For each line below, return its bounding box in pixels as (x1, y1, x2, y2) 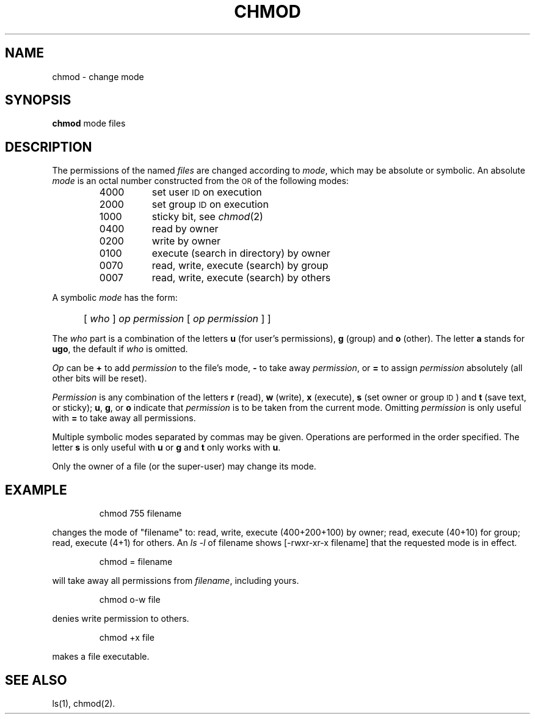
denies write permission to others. (52, 613, 189, 624)
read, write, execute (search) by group (151, 259, 329, 272)
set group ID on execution (151, 198, 269, 211)
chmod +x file (99, 632, 155, 643)
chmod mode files (52, 118, 126, 129)
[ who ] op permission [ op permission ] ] (84, 312, 271, 325)
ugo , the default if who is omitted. (52, 344, 188, 355)
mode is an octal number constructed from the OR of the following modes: (52, 175, 349, 186)
